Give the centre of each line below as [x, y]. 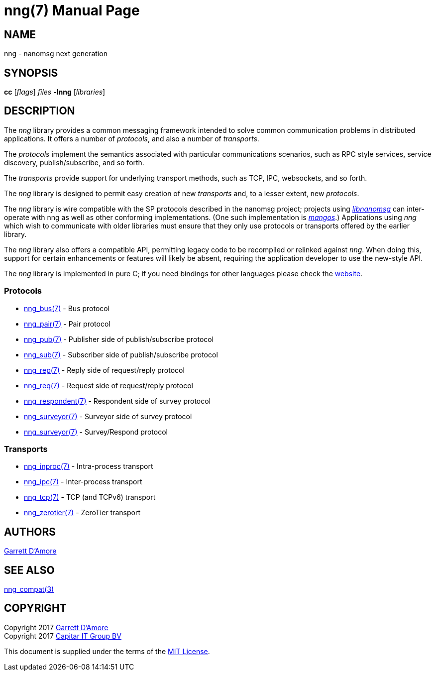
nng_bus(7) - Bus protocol [67, 308]
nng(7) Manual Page [72, 10]
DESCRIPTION [40, 111]
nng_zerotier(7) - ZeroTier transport [82, 513]
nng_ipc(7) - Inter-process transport [83, 482]
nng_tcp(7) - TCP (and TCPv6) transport [90, 497]
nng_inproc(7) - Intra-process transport [89, 466]
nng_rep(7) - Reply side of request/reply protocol [104, 370]
